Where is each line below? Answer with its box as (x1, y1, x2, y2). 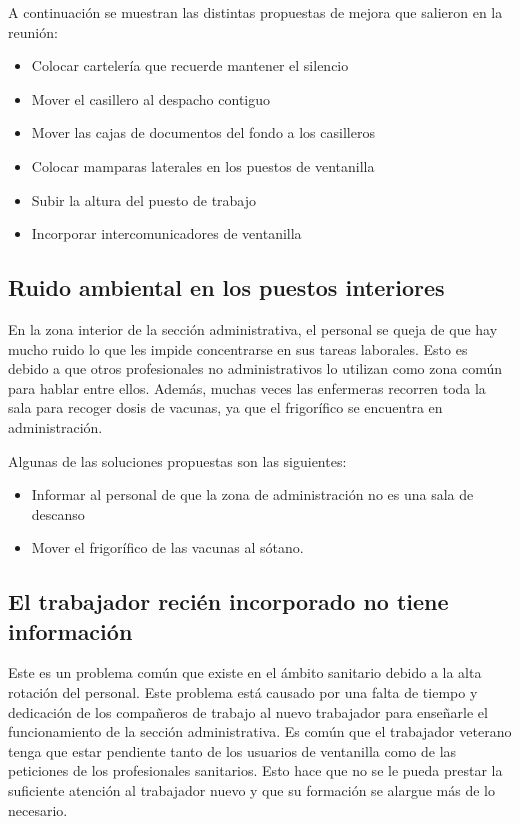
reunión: (8, 21, 58, 42)
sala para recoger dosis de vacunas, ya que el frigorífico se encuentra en (8, 397, 443, 418)
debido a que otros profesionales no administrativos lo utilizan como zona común (8, 358, 503, 379)
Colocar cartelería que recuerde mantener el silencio (31, 55, 349, 76)
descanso (31, 503, 85, 524)
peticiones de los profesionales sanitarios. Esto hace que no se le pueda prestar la (8, 760, 503, 781)
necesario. (8, 799, 68, 820)
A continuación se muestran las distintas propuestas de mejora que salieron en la (8, 2, 503, 22)
